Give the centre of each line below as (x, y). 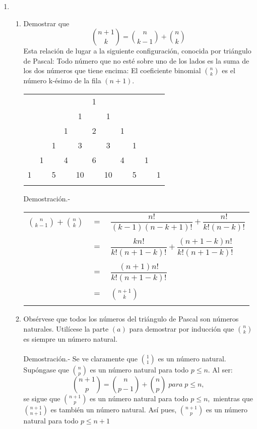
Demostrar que (46, 23)
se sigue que (42, 398)
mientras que (233, 398)
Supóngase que (46, 369)
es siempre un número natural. (71, 338)
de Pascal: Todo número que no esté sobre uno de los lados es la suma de (136, 60)
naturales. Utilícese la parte (66, 328)
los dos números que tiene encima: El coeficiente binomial (112, 70)
